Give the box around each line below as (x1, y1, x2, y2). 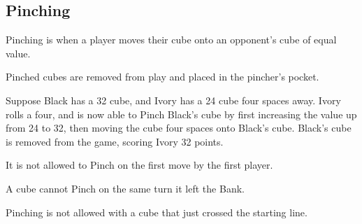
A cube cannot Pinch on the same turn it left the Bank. (6, 181, 245, 195)
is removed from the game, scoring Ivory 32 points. (6, 134, 224, 148)
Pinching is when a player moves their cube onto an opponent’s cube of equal (6, 32, 337, 47)
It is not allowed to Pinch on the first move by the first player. (6, 157, 273, 172)
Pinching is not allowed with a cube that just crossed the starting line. (6, 204, 307, 219)
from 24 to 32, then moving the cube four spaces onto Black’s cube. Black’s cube (6, 120, 352, 135)
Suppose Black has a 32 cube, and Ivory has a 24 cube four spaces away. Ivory (6, 92, 341, 107)
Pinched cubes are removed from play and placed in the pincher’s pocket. (6, 69, 319, 84)
